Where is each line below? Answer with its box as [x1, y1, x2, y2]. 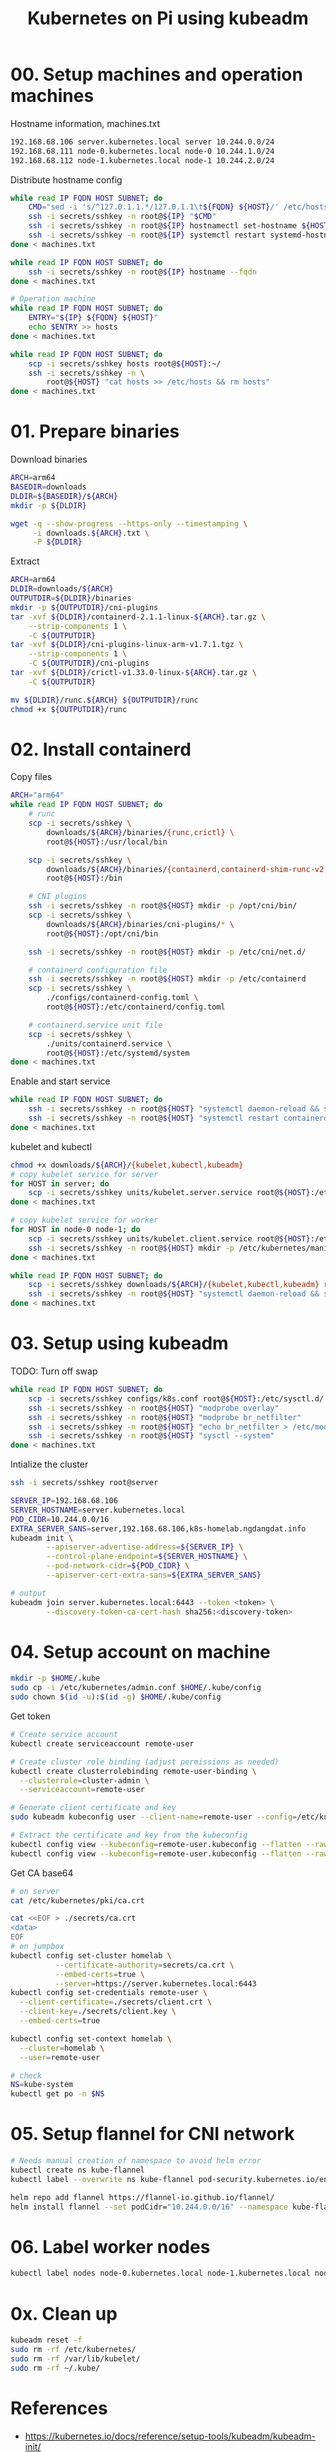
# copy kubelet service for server [10, 1169, 159, 1179]
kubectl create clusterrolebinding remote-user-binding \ [10, 1766, 257, 1776]
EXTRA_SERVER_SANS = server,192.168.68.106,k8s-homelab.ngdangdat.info [10, 1523, 307, 1534]
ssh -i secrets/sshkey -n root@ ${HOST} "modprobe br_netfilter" [28, 1412, 302, 1422]
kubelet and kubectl [10, 1140, 93, 1152]
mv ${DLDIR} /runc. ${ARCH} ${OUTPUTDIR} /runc [10, 695, 199, 705]
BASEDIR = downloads [10, 482, 87, 492]
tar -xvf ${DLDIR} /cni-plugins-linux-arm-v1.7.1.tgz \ [10, 640, 244, 650]
